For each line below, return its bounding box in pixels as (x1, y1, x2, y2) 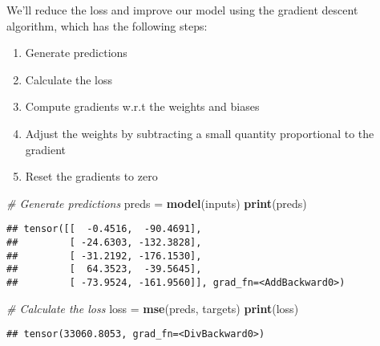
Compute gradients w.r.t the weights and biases (25, 98, 260, 115)
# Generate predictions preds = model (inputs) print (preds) (6, 194, 307, 211)
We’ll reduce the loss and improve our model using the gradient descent (6, 2, 358, 18)
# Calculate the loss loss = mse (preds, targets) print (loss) (6, 299, 299, 316)
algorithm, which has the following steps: (6, 17, 208, 34)
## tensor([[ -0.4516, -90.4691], (6, 223, 202, 235)
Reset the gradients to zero (25, 168, 158, 185)
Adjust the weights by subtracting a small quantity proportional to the (25, 124, 374, 141)
